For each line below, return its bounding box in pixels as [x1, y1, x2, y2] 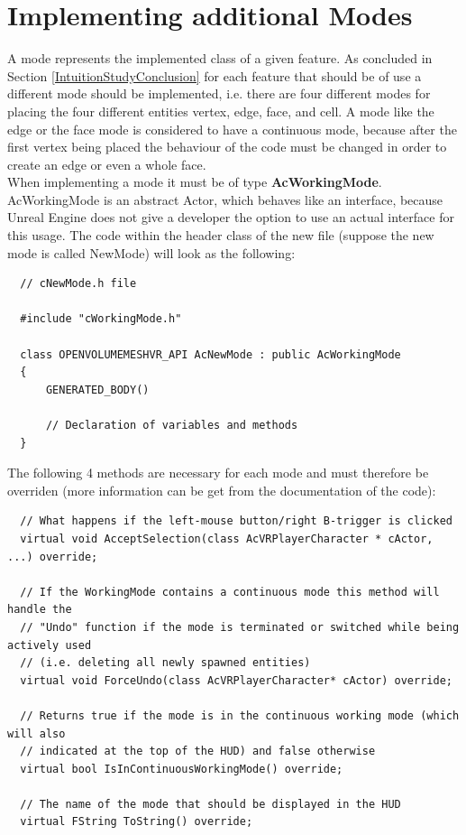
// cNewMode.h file [20, 277, 137, 291]
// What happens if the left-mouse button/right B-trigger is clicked [20, 515, 452, 528]
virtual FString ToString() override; [20, 815, 253, 829]
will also [7, 727, 66, 740]
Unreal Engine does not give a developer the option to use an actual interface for [7, 208, 454, 227]
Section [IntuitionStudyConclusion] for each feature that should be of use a [7, 66, 422, 85]
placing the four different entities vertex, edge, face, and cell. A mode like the [7, 101, 434, 120]
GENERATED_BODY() [45, 383, 150, 396]
